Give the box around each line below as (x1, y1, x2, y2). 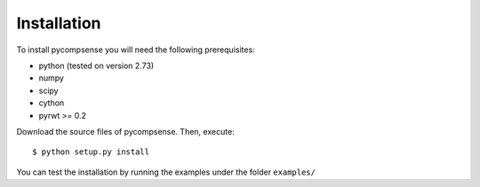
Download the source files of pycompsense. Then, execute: (16, 126, 235, 136)
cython (38, 97, 65, 108)
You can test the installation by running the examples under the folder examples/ (16, 167, 316, 177)
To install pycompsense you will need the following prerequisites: (16, 44, 255, 55)
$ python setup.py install (32, 147, 150, 157)
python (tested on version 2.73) (38, 60, 155, 71)
